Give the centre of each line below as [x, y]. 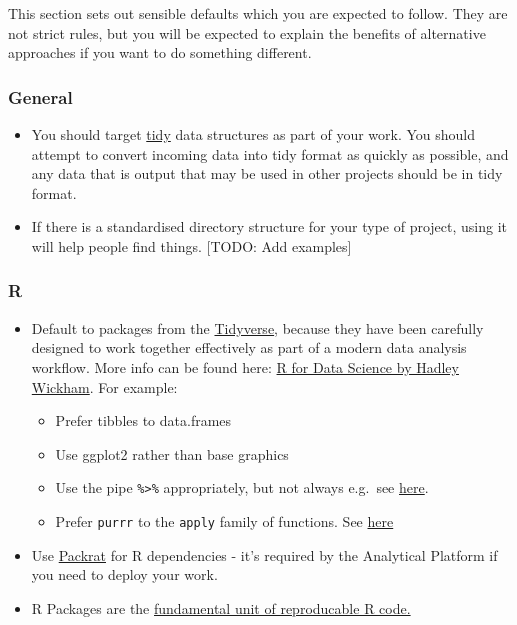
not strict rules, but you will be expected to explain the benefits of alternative [247, 32]
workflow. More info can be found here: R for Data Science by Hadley [245, 366]
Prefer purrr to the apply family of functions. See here [224, 521]
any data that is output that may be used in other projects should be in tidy [267, 173]
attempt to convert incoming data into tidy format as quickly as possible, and [270, 153]
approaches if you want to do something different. [160, 52]
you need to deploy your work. [124, 574]
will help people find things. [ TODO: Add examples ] [191, 245]
